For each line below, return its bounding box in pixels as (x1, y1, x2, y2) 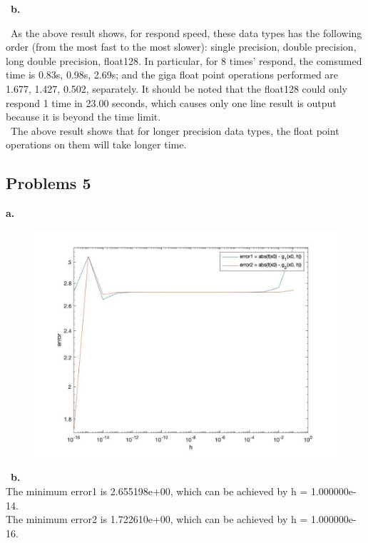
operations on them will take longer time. (6, 137, 187, 152)
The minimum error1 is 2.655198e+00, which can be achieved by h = (6, 483, 308, 498)
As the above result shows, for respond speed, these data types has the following (10, 25, 362, 40)
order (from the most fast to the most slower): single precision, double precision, (6, 39, 357, 54)
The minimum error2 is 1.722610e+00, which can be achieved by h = (6, 512, 308, 527)
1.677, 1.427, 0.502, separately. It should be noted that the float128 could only (6, 81, 347, 96)
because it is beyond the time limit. (6, 109, 161, 124)
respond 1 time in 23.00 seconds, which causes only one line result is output (6, 95, 337, 110)
